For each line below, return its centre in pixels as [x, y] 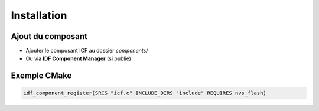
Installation [39, 15]
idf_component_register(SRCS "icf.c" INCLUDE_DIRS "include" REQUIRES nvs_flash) [145, 93]
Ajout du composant [49, 36]
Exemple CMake [41, 76]
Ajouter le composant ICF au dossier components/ [87, 51]
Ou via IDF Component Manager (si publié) [78, 58]
